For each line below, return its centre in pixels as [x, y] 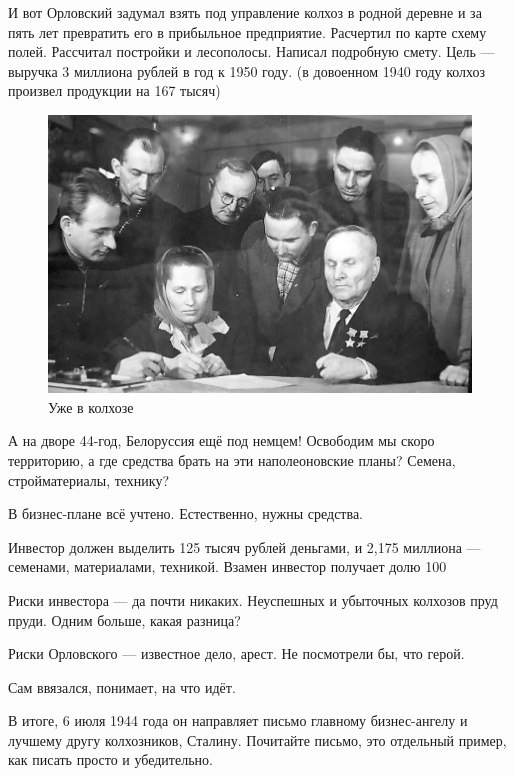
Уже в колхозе [91, 406]
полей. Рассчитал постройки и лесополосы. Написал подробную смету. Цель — [251, 51]
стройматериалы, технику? [89, 479]
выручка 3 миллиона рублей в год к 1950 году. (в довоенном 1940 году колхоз [247, 70]
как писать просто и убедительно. [110, 759]
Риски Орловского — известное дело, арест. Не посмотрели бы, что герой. [236, 653]
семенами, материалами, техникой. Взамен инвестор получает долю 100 [227, 566]
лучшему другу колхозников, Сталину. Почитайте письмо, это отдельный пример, [257, 739]
